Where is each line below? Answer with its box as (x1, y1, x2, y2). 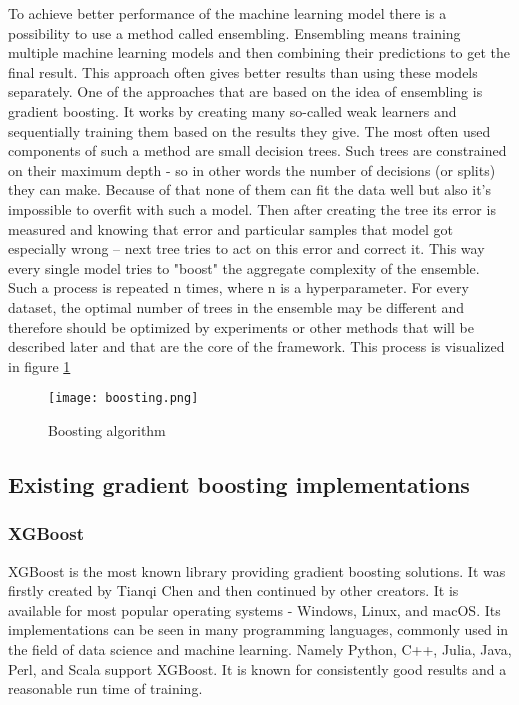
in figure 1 (8, 355, 71, 376)
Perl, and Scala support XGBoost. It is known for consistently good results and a (8, 658, 507, 679)
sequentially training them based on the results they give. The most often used (8, 120, 491, 141)
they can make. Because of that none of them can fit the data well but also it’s (8, 179, 491, 200)
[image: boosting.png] (48, 391, 199, 406)
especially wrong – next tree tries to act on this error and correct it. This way (8, 238, 485, 259)
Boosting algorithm (48, 419, 166, 440)
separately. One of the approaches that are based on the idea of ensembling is (8, 81, 483, 102)
